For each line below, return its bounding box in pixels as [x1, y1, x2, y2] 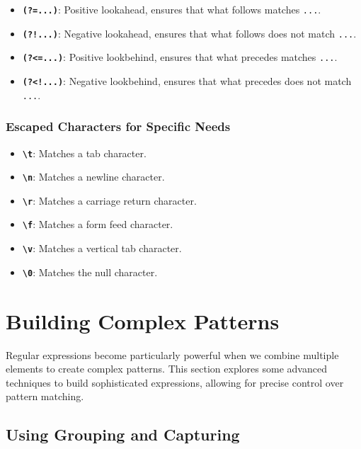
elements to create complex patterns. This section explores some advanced [6, 361, 327, 376]
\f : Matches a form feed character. [22, 217, 173, 232]
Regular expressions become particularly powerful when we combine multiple [6, 347, 339, 362]
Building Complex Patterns [6, 306, 280, 335]
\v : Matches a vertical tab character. [22, 241, 182, 256]
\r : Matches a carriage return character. [22, 193, 197, 208]
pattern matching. [6, 389, 84, 404]
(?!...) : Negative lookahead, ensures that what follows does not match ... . [22, 25, 357, 40]
